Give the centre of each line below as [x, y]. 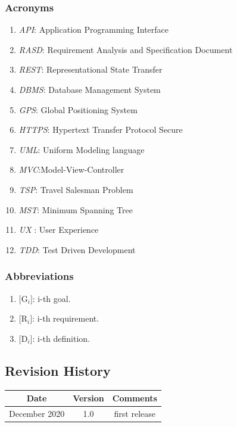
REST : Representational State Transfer [91, 69]
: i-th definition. [61, 338]
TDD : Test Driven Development [77, 249]
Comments [135, 398]
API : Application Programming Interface [93, 29]
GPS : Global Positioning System [78, 109]
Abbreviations [39, 276]
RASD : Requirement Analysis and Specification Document [126, 49]
